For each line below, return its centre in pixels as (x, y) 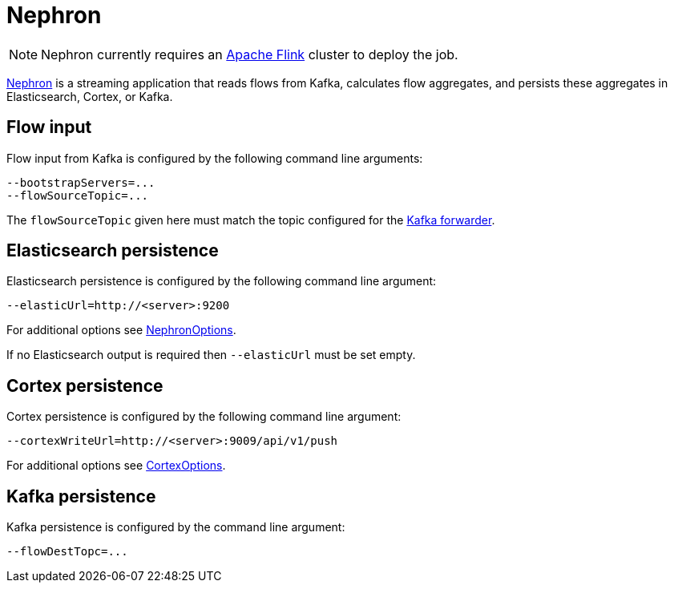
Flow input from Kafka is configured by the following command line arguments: (215, 158)
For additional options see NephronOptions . (121, 330)
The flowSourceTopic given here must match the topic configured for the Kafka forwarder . (251, 220)
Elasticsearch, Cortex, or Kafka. (90, 96)
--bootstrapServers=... (81, 182)
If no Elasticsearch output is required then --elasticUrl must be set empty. (211, 355)
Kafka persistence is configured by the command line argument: (176, 527)
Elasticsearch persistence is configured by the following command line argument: (222, 281)
